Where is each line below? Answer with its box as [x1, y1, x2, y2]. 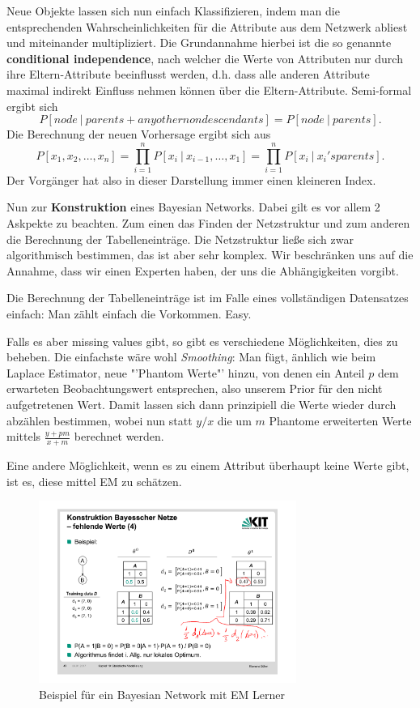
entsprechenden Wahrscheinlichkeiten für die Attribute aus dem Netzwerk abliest [6, 18, 408, 35]
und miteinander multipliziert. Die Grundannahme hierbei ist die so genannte [6, 34, 392, 51]
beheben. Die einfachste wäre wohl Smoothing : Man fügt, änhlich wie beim [6, 348, 376, 365]
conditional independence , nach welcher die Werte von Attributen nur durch [6, 49, 403, 66]
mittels [6, 428, 41, 445]
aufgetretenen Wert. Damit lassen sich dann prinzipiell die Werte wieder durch [6, 396, 397, 412]
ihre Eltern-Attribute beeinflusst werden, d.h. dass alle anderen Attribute [6, 66, 370, 83]
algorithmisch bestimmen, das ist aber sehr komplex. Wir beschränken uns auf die [6, 246, 414, 263]
